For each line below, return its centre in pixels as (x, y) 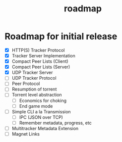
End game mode (36, 106)
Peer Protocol (26, 84)
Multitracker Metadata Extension (45, 128)
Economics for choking (43, 100)
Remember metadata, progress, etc (56, 123)
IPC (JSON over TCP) (41, 117)
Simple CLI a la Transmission (41, 111)
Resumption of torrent (34, 89)
